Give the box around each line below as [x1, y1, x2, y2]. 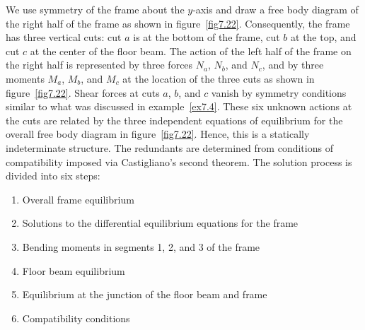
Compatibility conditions [22, 310, 130, 325]
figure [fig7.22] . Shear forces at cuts [6, 85, 160, 100]
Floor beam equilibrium [22, 263, 125, 278]
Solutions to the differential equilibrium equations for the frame [22, 216, 299, 230]
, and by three [262, 57, 324, 72]
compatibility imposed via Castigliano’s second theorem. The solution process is [6, 154, 352, 169]
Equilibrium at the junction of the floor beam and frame [22, 287, 267, 302]
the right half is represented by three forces [6, 57, 193, 72]
